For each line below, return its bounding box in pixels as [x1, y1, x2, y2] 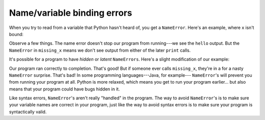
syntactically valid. [9, 109, 47, 115]
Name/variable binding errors [9, 7, 132, 18]
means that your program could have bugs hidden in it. [9, 86, 120, 92]
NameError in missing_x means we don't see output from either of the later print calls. [9, 47, 191, 53]
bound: [9, 31, 24, 37]
